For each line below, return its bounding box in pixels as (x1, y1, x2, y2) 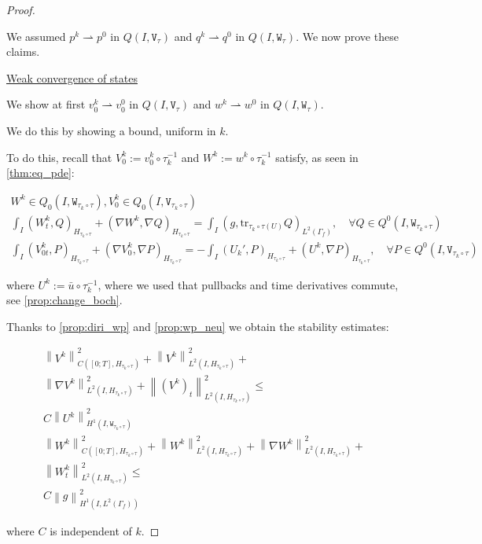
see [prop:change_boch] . (6, 292, 123, 308)
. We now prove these (296, 28, 399, 44)
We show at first (6, 96, 86, 112)
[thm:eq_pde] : (6, 164, 75, 181)
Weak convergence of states (6, 69, 138, 86)
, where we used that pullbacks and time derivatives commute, (98, 276, 399, 292)
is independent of (50, 522, 132, 538)
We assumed (6, 28, 66, 44)
